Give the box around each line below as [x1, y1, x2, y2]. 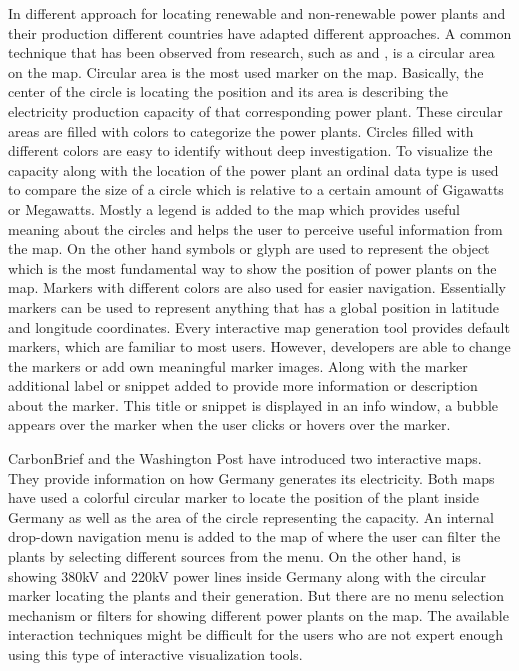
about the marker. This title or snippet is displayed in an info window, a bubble [8, 394, 499, 415]
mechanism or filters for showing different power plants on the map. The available [8, 604, 509, 625]
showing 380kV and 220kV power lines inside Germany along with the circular [8, 565, 487, 586]
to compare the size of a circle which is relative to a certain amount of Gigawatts [8, 179, 504, 200]
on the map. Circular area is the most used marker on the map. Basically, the [8, 61, 484, 82]
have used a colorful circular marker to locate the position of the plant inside [8, 487, 479, 508]
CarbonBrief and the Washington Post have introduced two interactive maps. [8, 448, 482, 469]
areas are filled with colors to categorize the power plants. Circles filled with [8, 120, 474, 141]
